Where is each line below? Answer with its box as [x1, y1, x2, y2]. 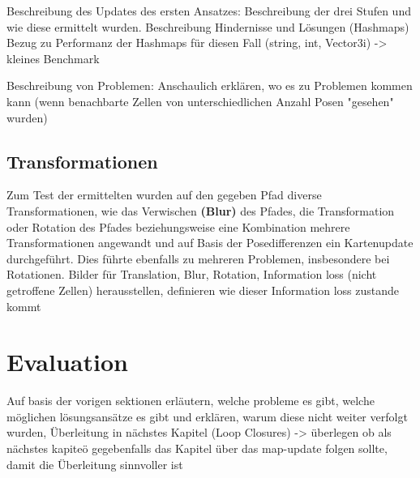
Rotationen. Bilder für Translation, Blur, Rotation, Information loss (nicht [6, 266, 377, 283]
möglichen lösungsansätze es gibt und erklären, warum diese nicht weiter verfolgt [6, 408, 408, 425]
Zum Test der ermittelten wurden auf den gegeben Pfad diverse [6, 186, 322, 203]
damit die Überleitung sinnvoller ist [6, 455, 183, 472]
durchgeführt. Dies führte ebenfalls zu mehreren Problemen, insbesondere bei [6, 250, 390, 267]
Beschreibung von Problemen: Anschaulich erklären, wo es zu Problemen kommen [6, 77, 413, 94]
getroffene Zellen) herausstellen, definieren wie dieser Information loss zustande [6, 281, 400, 298]
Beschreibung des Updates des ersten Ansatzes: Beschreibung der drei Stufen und [6, 2, 411, 19]
